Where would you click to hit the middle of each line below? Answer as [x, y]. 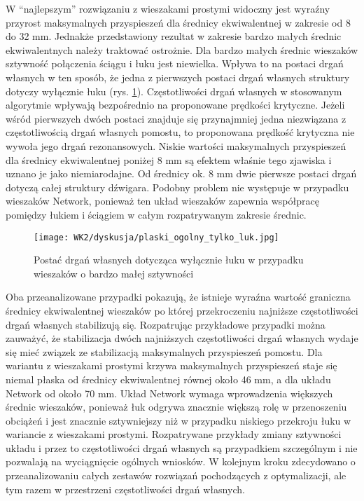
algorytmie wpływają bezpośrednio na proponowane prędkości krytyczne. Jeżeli [175, 105]
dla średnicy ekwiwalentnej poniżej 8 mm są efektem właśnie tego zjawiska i [169, 159]
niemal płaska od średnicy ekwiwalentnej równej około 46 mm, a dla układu [168, 379]
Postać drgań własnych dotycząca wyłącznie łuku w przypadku [169, 260]
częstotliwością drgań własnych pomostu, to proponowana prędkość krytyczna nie [180, 132]
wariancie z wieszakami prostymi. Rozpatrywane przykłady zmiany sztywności [174, 434]
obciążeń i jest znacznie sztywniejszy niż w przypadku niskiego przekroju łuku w [178, 420]
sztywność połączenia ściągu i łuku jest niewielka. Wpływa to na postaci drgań [175, 63]
